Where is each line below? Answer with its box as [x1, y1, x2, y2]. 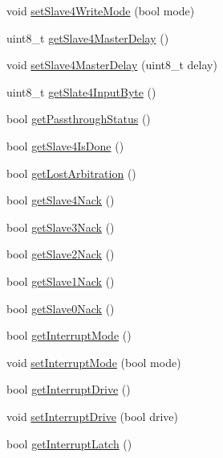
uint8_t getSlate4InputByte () [6, 83, 156, 100]
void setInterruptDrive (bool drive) [6, 407, 178, 424]
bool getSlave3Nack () [6, 218, 115, 235]
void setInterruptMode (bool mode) [6, 353, 181, 370]
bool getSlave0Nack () [6, 299, 115, 316]
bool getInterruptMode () [6, 327, 132, 344]
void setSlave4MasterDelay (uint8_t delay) [6, 56, 217, 73]
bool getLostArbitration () [6, 164, 136, 181]
